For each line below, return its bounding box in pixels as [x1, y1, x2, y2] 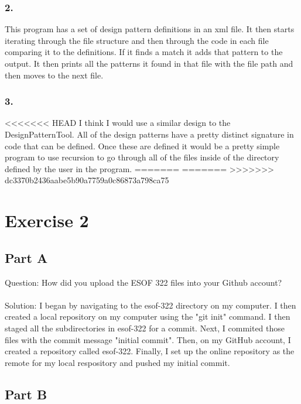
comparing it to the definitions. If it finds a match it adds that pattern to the [5, 46, 283, 58]
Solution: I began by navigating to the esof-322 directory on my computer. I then [5, 299, 296, 311]
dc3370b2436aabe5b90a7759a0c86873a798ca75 [5, 174, 169, 186]
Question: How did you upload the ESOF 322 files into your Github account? [5, 276, 282, 288]
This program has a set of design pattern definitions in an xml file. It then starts [5, 23, 295, 35]
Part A [5, 248, 48, 266]
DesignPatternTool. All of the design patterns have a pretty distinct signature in [5, 128, 294, 140]
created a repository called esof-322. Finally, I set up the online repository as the [5, 345, 295, 357]
